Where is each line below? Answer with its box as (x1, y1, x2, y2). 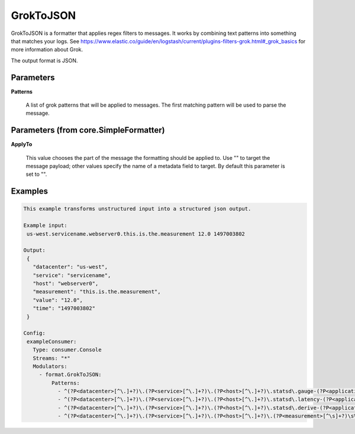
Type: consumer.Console (33, 346, 102, 353)
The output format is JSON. (11, 57, 78, 64)
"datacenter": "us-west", (33, 263, 108, 271)
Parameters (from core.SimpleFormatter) (11, 125, 165, 136)
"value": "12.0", (33, 297, 83, 303)
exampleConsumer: (27, 338, 77, 345)
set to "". (25, 171, 47, 178)
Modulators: (33, 363, 67, 369)
